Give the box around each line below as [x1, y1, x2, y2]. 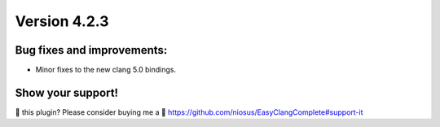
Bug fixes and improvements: [15, 43, 168, 57]
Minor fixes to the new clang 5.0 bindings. [35, 65, 177, 75]
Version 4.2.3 [15, 12, 109, 30]
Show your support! [15, 85, 118, 99]
